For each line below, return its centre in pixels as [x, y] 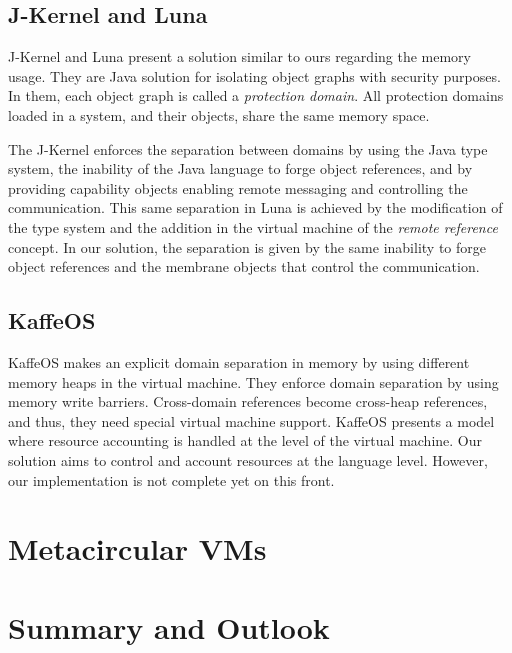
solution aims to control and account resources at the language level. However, [248, 459]
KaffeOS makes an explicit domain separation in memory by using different [239, 361]
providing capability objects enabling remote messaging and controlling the [238, 187]
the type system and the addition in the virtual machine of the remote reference [253, 226]
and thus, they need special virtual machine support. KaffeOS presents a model [251, 420]
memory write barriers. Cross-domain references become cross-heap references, [248, 401]
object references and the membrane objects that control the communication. [244, 266]
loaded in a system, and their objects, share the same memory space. [219, 114]
